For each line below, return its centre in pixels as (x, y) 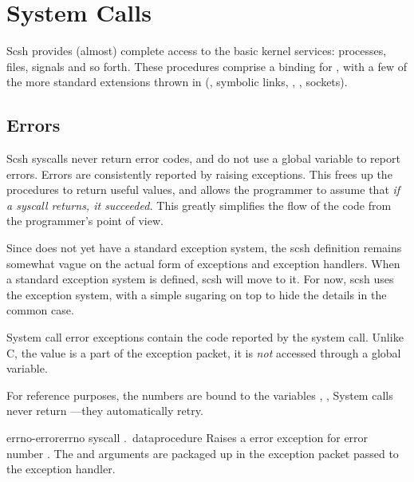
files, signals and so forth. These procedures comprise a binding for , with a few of (207, 66)
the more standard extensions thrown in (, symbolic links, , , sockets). (177, 82)
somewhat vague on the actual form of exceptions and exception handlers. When (203, 263)
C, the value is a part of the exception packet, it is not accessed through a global (204, 352)
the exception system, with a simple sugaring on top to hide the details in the (197, 294)
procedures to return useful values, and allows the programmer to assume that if (203, 190)
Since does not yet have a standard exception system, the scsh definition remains (204, 248)
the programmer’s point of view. (85, 221)
